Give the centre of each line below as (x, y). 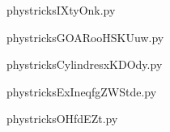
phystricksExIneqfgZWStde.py (82, 91)
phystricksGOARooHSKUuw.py (85, 37)
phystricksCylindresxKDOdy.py (85, 64)
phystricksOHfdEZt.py (62, 119)
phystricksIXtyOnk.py (61, 10)
